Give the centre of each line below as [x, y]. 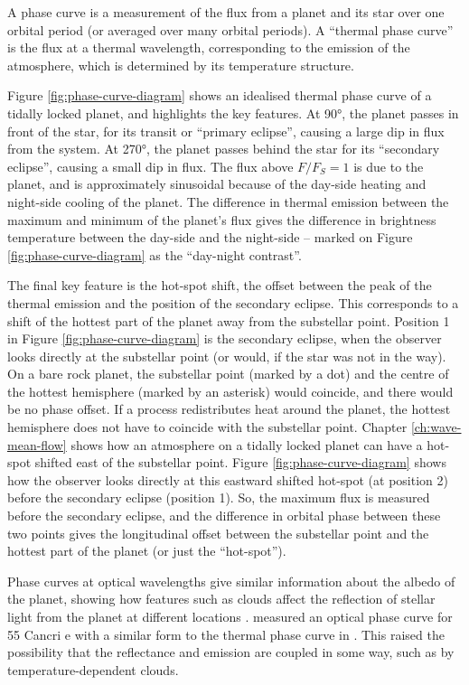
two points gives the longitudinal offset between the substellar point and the [218, 533]
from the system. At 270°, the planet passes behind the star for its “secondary [224, 149]
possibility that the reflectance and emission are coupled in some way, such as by [231, 652]
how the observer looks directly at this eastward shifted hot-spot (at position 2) [228, 479]
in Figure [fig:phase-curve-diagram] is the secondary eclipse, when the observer [225, 338]
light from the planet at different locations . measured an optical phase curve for [230, 616]
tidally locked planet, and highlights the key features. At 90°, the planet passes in [233, 113]
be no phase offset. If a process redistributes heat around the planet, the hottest [229, 409]
